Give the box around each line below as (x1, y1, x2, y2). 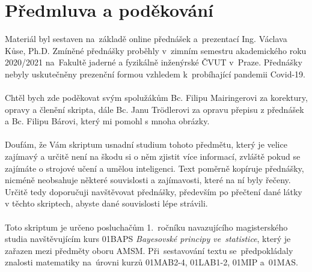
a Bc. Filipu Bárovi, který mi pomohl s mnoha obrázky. (5, 115, 210, 127)
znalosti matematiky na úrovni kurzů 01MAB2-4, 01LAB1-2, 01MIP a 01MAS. (5, 256, 298, 268)
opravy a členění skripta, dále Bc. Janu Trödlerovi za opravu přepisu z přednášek (5, 103, 304, 115)
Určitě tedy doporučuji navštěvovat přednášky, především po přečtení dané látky (5, 185, 302, 198)
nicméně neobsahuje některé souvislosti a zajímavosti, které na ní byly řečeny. (5, 174, 291, 186)
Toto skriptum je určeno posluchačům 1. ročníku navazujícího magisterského (5, 220, 288, 233)
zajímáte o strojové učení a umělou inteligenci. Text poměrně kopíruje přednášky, (5, 162, 304, 174)
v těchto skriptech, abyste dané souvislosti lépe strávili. (5, 197, 208, 210)
